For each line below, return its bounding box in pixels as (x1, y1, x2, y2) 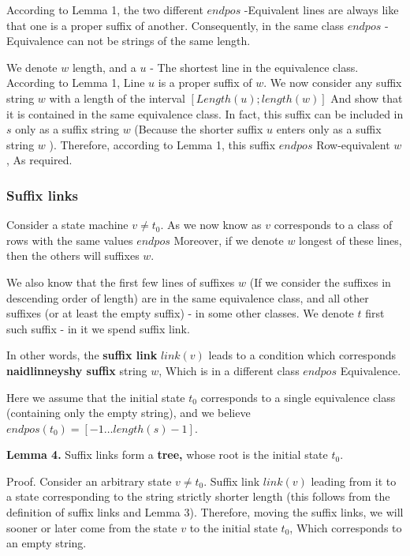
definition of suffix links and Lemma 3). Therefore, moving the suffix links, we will (6, 504, 404, 520)
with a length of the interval (49, 89, 185, 106)
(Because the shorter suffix (134, 121, 263, 137)
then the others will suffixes (6, 247, 140, 264)
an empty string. (6, 535, 87, 551)
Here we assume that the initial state (6, 389, 185, 405)
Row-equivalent (316, 136, 390, 152)
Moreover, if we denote (173, 231, 284, 248)
